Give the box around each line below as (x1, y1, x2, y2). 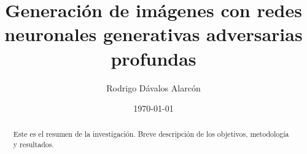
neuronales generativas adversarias (4, 21, 303, 47)
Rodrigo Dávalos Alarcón (106, 81, 201, 94)
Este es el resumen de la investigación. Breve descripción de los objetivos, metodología (13, 129, 289, 139)
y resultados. (13, 139, 54, 150)
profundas (111, 45, 196, 71)
